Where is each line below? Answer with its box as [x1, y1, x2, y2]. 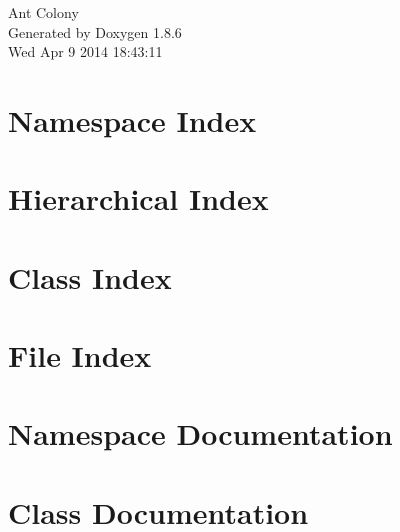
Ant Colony [8, 2, 79, 22]
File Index [8, 335, 152, 376]
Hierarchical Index [8, 178, 269, 219]
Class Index [8, 256, 172, 297]
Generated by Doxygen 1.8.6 [8, 21, 182, 42]
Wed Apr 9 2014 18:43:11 [8, 41, 163, 62]
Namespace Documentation [8, 413, 393, 454]
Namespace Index [8, 99, 257, 140]
